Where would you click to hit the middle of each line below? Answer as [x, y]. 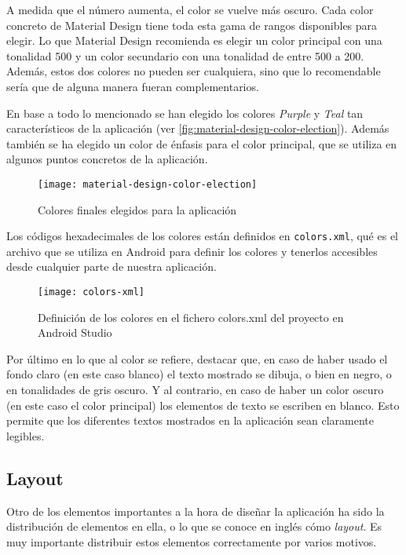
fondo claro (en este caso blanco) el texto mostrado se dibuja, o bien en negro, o [199, 374]
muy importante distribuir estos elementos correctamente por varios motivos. [192, 541]
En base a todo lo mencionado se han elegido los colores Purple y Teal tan [185, 113]
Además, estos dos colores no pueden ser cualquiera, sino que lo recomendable [194, 71]
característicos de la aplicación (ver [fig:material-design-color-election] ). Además [198, 128]
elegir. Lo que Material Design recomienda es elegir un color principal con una [194, 40]
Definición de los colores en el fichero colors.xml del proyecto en [191, 317]
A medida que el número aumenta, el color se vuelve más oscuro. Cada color [190, 9]
